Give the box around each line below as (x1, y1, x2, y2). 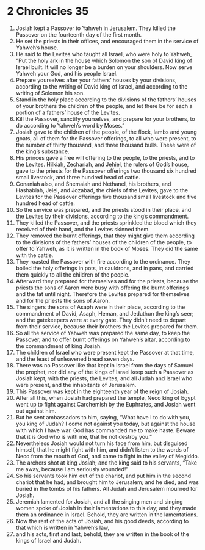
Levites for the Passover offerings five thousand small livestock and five (15, 193, 197, 200)
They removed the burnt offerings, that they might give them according (15, 232, 195, 239)
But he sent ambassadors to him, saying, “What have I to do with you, (15, 413, 191, 421)
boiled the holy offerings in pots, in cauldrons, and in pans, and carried (15, 264, 194, 272)
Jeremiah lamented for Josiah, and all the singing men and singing (15, 498, 183, 505)
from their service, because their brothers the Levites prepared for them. (15, 322, 199, 330)
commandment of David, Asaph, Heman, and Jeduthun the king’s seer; (15, 309, 194, 317)
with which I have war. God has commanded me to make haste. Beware (15, 426, 196, 434)
